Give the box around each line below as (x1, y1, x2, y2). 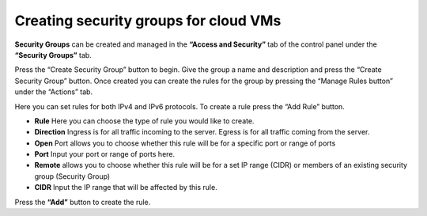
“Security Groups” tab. (14, 50, 93, 59)
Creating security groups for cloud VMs (14, 12, 282, 29)
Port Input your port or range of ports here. (34, 150, 176, 159)
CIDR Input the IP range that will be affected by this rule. (34, 183, 217, 192)
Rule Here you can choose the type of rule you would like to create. (34, 116, 255, 126)
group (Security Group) (34, 171, 111, 181)
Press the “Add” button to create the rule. (14, 197, 151, 207)
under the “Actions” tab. (14, 87, 93, 97)
